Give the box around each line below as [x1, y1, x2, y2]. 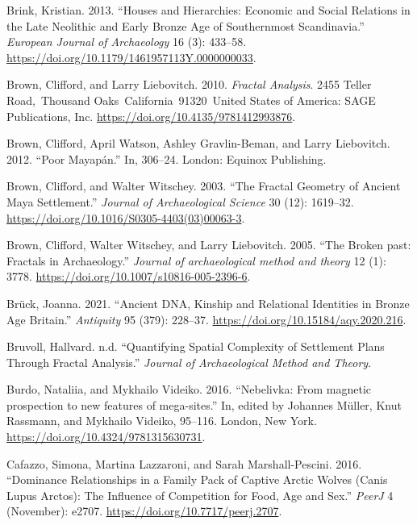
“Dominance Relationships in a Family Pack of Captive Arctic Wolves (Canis [6, 471, 388, 488]
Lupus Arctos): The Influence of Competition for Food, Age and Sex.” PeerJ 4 [6, 486, 394, 503]
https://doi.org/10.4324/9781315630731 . [6, 428, 206, 445]
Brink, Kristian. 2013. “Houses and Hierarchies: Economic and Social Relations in [6, 2, 411, 18]
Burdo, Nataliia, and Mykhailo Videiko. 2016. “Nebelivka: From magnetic [6, 381, 372, 398]
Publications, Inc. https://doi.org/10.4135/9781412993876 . [6, 107, 296, 124]
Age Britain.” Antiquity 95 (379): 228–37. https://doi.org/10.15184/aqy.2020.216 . [6, 310, 407, 327]
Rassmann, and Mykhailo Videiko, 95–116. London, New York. [6, 412, 317, 429]
